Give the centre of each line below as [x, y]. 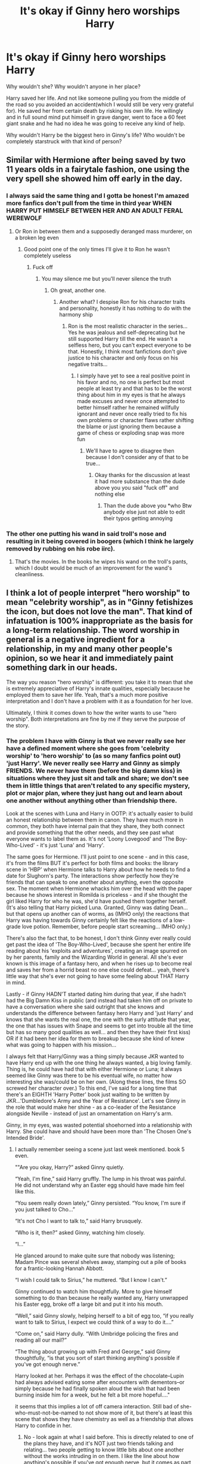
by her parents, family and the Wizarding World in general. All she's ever [95, 957]
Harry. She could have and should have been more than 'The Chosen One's [99, 1131]
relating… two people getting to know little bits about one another [104, 1450]
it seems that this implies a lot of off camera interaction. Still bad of [97, 1407]
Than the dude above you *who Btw [148, 505]
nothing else [110, 494]
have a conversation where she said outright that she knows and [85, 1007]
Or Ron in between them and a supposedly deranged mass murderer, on [103, 231]
